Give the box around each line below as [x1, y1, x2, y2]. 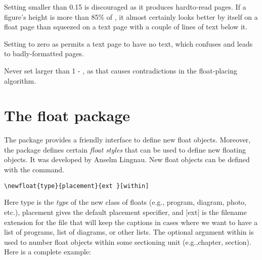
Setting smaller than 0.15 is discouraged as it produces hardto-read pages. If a [4, 2, 246, 12]
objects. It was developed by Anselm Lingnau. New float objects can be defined [4, 154, 250, 165]
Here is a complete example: [4, 246, 91, 257]
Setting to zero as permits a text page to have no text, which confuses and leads [4, 38, 253, 49]
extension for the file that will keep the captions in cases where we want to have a [4, 216, 258, 227]
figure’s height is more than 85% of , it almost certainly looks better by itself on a [4, 11, 258, 22]
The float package [4, 105, 130, 126]
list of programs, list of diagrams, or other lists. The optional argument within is [4, 227, 254, 237]
